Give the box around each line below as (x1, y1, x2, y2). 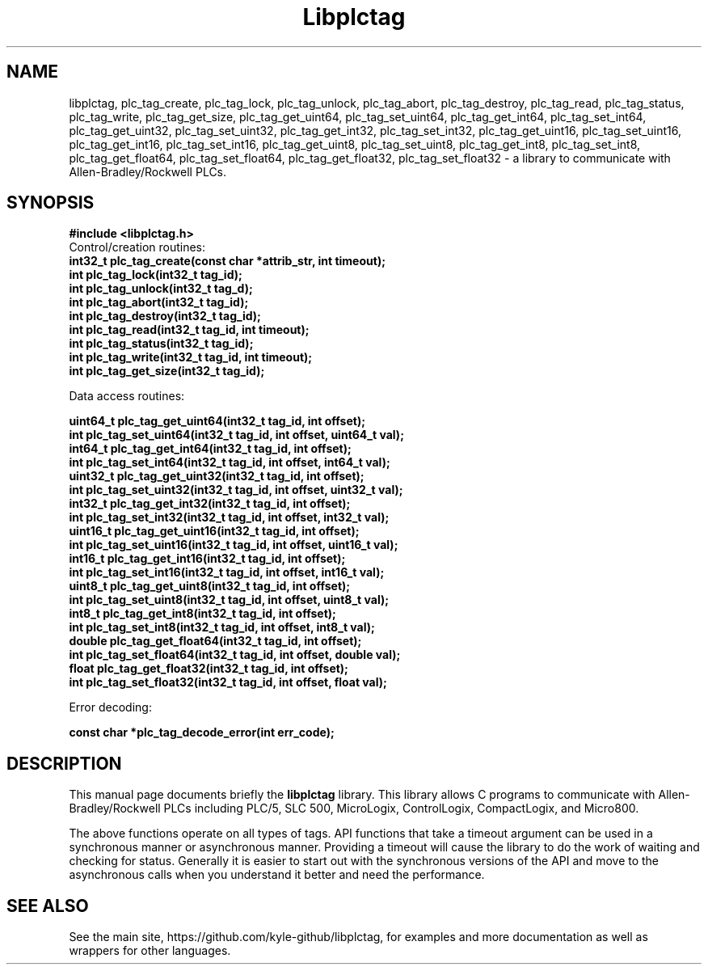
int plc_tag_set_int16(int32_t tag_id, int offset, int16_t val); (69, 565, 385, 580)
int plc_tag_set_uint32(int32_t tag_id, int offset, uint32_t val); (69, 483, 403, 497)
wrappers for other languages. (69, 944, 231, 958)
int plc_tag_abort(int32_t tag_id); (69, 295, 249, 310)
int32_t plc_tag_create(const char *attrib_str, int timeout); (69, 254, 386, 268)
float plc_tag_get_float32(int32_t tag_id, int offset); (69, 661, 348, 676)
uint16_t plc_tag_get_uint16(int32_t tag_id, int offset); (69, 524, 360, 538)
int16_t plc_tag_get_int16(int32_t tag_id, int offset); (69, 551, 346, 566)
